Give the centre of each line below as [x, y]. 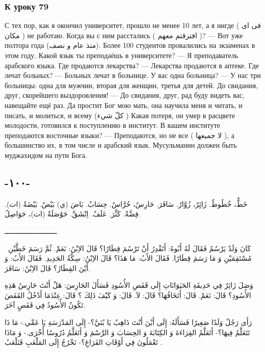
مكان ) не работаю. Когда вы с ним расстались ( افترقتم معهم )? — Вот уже [124, 35]
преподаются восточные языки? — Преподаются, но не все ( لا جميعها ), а [120, 135]
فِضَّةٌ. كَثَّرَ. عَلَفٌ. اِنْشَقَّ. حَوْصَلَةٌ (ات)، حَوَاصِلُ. [73, 214]
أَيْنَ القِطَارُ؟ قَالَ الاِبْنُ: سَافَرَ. [48, 268]
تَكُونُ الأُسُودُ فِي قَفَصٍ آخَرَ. [45, 305]
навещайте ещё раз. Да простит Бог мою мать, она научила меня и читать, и [124, 105]
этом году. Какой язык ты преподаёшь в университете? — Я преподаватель [122, 55]
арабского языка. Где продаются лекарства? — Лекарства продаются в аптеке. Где [132, 65]
